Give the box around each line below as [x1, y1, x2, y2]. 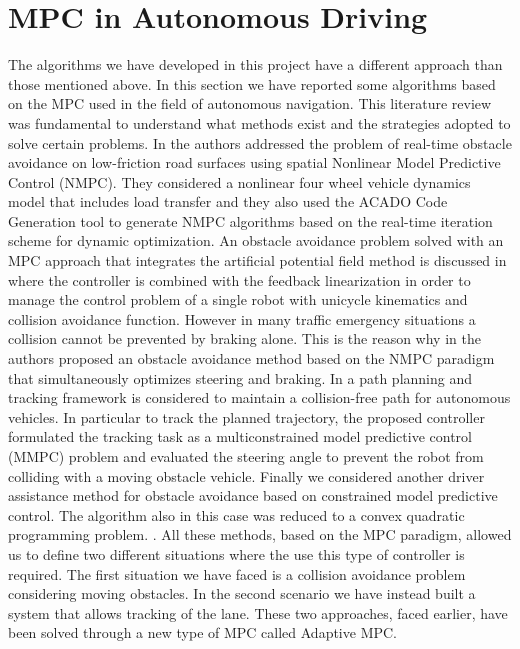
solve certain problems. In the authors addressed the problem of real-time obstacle [8, 132, 512, 153]
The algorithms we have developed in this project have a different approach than [8, 54, 503, 75]
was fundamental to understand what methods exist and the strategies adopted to [8, 112, 511, 133]
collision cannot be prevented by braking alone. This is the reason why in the [8, 328, 481, 349]
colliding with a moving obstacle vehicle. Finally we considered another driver [8, 465, 485, 486]
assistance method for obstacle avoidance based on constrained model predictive [8, 485, 498, 506]
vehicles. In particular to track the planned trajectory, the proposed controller [8, 406, 485, 427]
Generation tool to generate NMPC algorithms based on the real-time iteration [8, 210, 493, 231]
